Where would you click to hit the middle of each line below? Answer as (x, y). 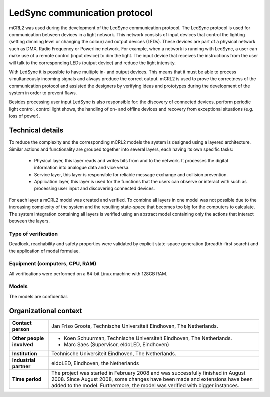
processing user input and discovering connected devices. (95, 189)
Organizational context (46, 311)
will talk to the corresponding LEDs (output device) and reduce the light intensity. (92, 63)
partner (21, 366)
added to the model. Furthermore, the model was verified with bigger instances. (145, 385)
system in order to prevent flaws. (43, 93)
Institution (25, 353)
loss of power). (25, 116)
